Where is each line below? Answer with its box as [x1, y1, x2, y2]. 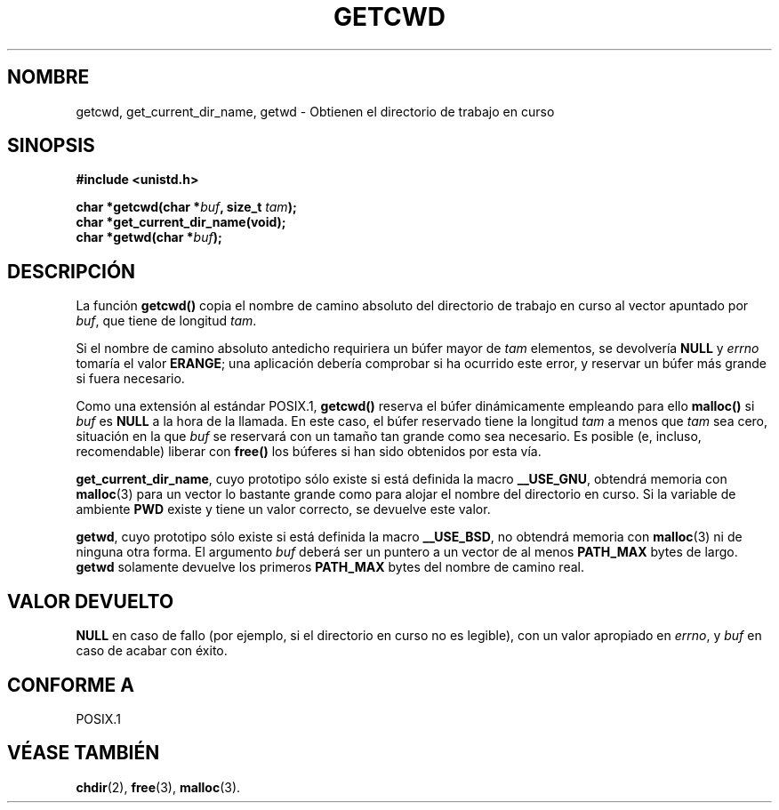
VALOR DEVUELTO [7, 589, 174, 613]
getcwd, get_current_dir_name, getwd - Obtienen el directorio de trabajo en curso [76, 103, 555, 119]
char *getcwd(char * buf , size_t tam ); [76, 199, 297, 215]
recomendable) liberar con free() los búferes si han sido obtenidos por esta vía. [76, 444, 542, 460]
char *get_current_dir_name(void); [76, 214, 286, 230]
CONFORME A [7, 673, 134, 696]
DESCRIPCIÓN [7, 260, 136, 283]
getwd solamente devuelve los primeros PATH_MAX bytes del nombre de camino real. [76, 559, 584, 575]
